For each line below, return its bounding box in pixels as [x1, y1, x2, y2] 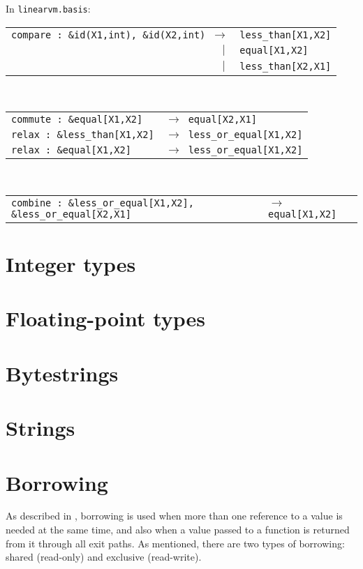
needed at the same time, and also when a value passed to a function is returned [6, 522, 350, 537]
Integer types [6, 250, 136, 278]
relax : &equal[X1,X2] [11, 144, 131, 156]
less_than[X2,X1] [239, 61, 332, 73]
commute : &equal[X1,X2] [11, 114, 143, 126]
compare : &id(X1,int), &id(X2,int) [11, 29, 206, 40]
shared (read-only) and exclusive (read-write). [6, 549, 202, 564]
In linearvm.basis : [6, 1, 91, 15]
